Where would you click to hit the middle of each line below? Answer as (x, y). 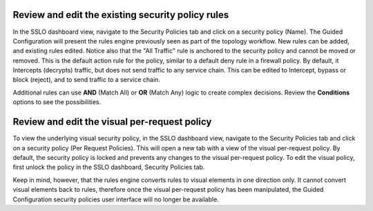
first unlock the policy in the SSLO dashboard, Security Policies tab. (109, 167)
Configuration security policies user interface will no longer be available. (116, 199)
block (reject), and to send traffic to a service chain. (86, 80)
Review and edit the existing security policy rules (121, 15)
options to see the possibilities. (57, 102)
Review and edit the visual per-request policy (112, 122)
